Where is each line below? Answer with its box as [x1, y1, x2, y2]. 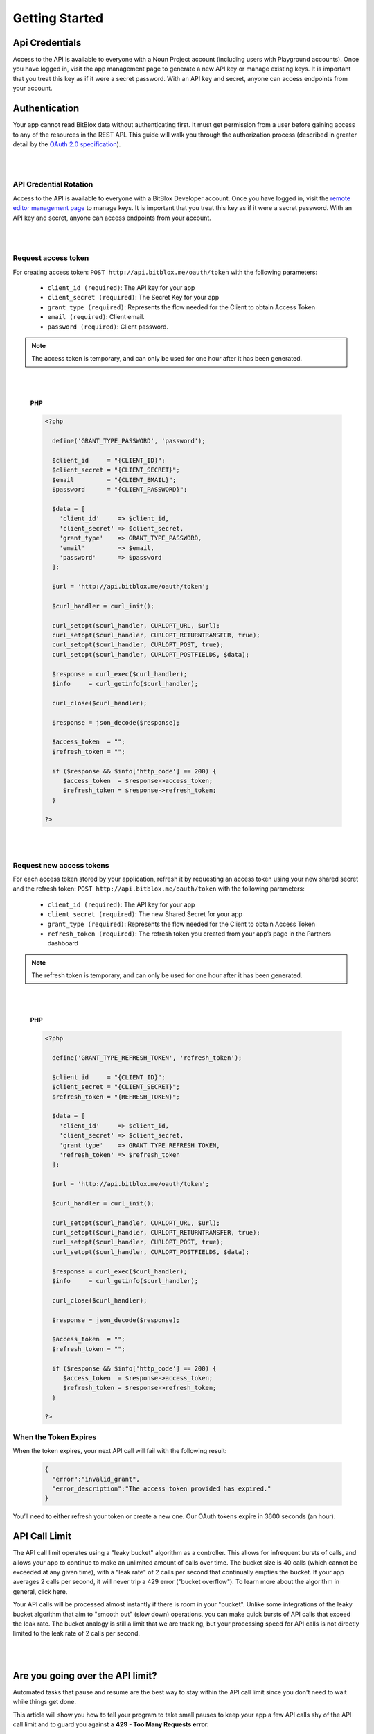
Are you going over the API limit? [12, 1669, 157, 1681]
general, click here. [12, 1587, 68, 1595]
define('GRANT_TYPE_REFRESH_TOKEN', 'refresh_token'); [52, 1054, 242, 1062]
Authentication [12, 103, 80, 114]
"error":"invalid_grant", [52, 1475, 140, 1483]
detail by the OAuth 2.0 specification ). [12, 139, 121, 148]
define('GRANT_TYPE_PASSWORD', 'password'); [52, 437, 206, 445]
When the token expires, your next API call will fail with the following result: [12, 1447, 227, 1455]
